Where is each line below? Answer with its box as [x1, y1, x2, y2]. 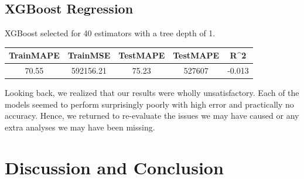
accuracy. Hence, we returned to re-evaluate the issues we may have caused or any [5, 109, 299, 122]
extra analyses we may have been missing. [5, 121, 155, 133]
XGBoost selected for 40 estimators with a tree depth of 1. [5, 27, 216, 39]
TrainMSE [67, 49, 111, 61]
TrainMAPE [9, 49, 60, 61]
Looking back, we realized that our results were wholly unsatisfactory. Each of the [5, 87, 299, 99]
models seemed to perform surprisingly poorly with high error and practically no [5, 98, 294, 110]
